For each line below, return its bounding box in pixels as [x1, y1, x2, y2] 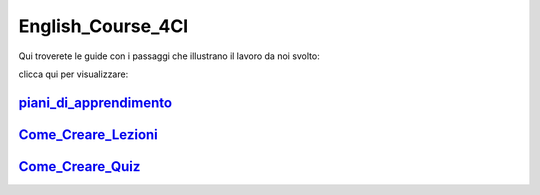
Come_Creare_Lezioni [18, 126, 159, 143]
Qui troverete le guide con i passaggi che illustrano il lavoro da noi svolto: [18, 50, 320, 62]
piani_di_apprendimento [18, 94, 173, 111]
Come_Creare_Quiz [18, 158, 141, 175]
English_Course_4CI [18, 15, 189, 37]
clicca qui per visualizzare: [18, 68, 129, 80]
